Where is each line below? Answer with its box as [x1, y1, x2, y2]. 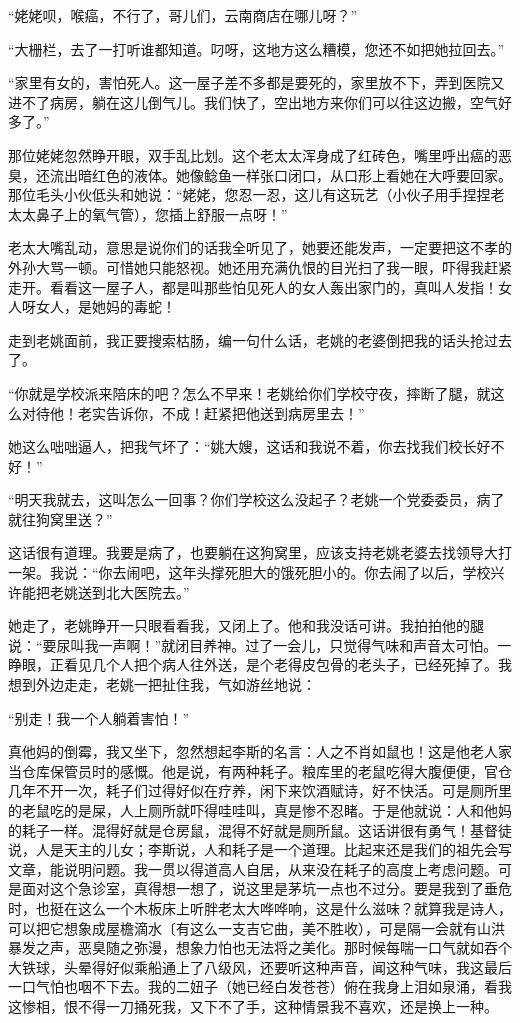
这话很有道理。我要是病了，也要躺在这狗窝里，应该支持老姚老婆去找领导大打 [8, 542, 512, 563]
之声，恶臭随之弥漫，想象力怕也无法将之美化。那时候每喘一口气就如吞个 [35, 937, 512, 958]
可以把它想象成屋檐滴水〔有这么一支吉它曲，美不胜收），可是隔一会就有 [8, 917, 477, 938]
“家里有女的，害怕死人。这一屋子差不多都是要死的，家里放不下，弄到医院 [8, 72, 491, 93]
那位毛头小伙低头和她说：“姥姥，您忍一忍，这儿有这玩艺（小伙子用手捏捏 [8, 184, 491, 205]
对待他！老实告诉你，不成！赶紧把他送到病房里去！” [21, 402, 365, 423]
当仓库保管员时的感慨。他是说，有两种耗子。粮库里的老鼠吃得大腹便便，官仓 [8, 760, 512, 781]
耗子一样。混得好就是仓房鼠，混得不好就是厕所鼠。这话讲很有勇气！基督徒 [21, 819, 512, 840]
